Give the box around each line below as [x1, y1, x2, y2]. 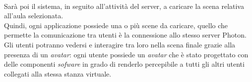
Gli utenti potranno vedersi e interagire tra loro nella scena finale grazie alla [4, 39, 236, 49]
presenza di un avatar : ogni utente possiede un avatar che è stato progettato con [4, 49, 249, 59]
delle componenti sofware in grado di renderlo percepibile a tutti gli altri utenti [4, 59, 245, 69]
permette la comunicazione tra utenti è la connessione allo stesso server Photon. [4, 30, 247, 40]
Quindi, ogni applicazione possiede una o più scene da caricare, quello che [4, 20, 228, 30]
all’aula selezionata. [4, 10, 63, 21]
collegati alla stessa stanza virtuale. [4, 68, 112, 79]
